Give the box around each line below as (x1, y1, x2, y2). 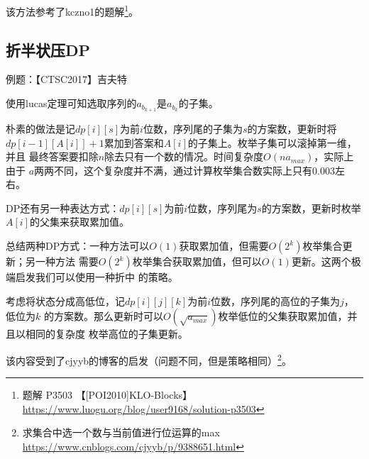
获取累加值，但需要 (179, 238, 269, 253)
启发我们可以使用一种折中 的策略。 (15, 270, 178, 284)
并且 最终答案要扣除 (6, 149, 99, 164)
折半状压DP (6, 38, 91, 60)
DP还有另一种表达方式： (6, 200, 120, 215)
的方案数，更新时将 (247, 121, 337, 136)
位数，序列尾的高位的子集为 (211, 293, 341, 308)
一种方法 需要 (35, 254, 99, 269)
